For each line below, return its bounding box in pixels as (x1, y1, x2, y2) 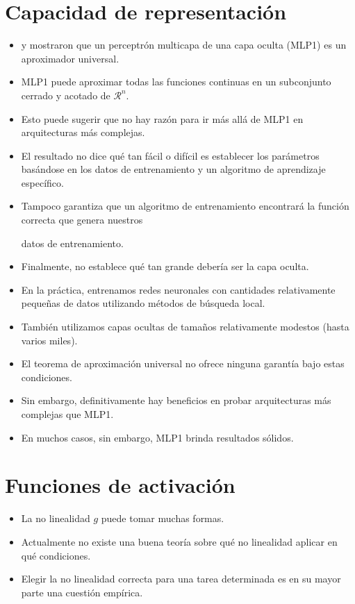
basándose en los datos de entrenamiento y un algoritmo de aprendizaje (21, 162, 326, 176)
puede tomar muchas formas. (101, 511, 224, 526)
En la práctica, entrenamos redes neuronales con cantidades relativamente (21, 282, 336, 296)
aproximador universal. (21, 51, 119, 65)
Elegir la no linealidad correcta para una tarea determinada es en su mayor (21, 571, 341, 586)
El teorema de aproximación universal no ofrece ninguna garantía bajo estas (21, 356, 345, 371)
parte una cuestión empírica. (21, 585, 143, 599)
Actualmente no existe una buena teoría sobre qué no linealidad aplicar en (21, 534, 338, 548)
